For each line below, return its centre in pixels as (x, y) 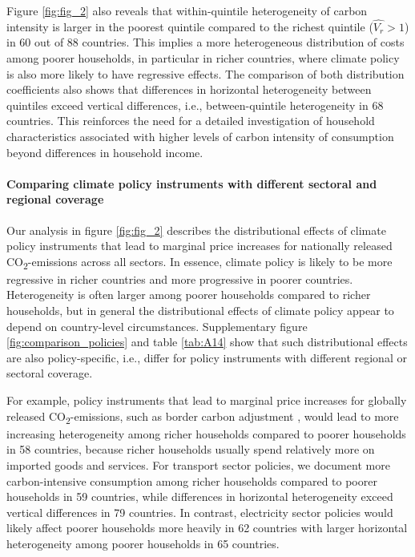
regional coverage (55, 199)
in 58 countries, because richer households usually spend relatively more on (191, 449)
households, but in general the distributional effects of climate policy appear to (200, 311)
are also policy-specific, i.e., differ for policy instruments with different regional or (207, 357)
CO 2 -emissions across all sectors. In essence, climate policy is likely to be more (199, 262)
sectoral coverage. (50, 373)
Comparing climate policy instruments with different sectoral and (192, 183)
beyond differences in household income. (105, 152)
